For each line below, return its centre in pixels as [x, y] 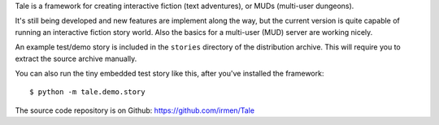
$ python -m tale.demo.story [87, 92]
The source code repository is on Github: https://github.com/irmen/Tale [135, 110]
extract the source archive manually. [76, 58]
